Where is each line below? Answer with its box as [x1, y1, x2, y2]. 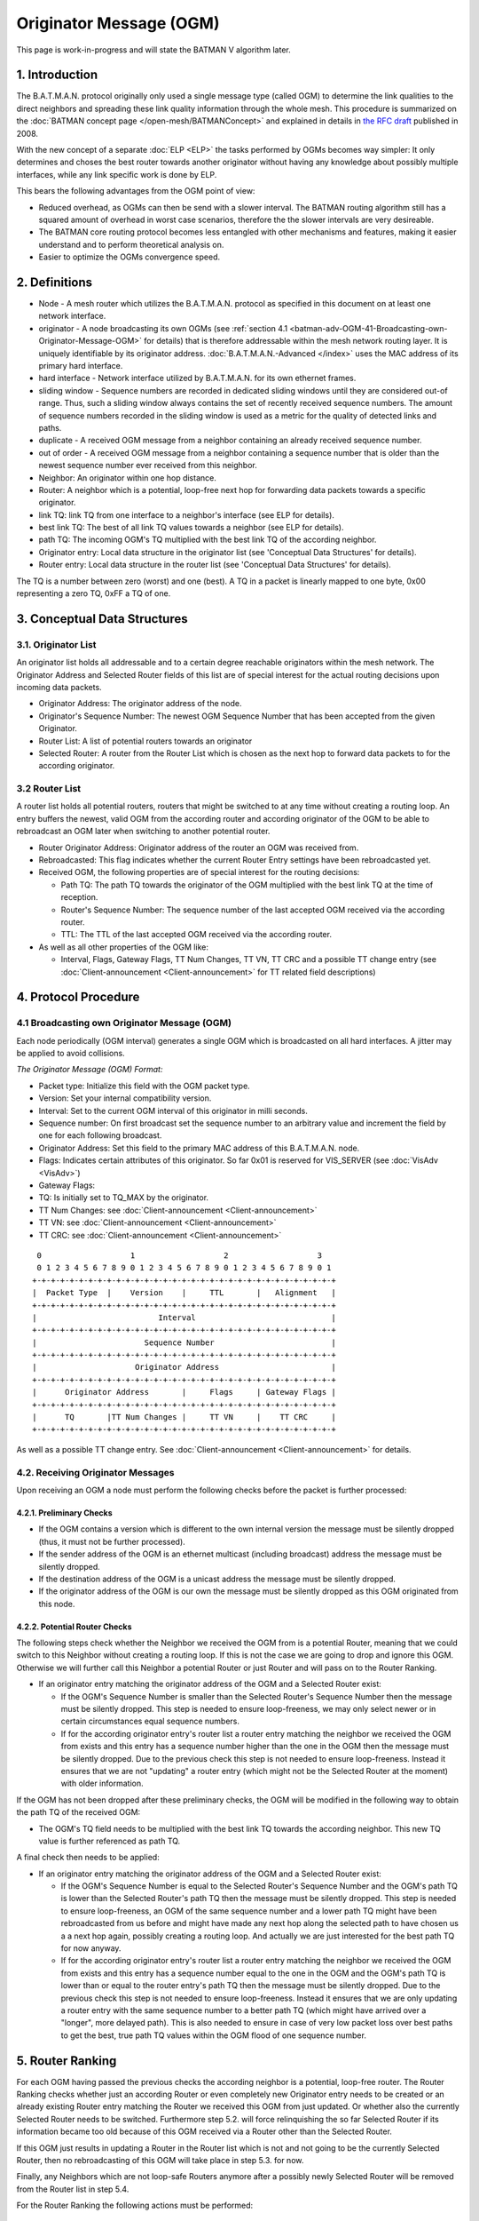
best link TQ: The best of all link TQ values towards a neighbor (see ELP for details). [38, 522, 344, 533]
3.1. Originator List [16, 638, 97, 650]
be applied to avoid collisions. [16, 1048, 125, 1059]
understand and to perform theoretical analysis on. [38, 239, 224, 250]
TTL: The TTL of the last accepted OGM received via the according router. [60, 929, 333, 940]
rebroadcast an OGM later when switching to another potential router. [16, 826, 271, 837]
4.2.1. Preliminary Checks [16, 1507, 113, 1518]
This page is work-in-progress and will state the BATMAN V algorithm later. [16, 44, 292, 55]
